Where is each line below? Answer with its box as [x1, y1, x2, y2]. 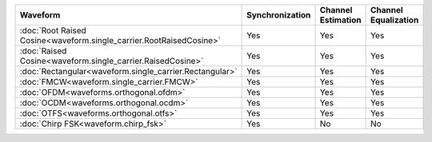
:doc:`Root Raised [19, 25, 87, 36]
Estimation [319, 14, 362, 26]
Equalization [370, 14, 419, 26]
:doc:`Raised [19, 45, 67, 56]
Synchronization [246, 10, 311, 20]
